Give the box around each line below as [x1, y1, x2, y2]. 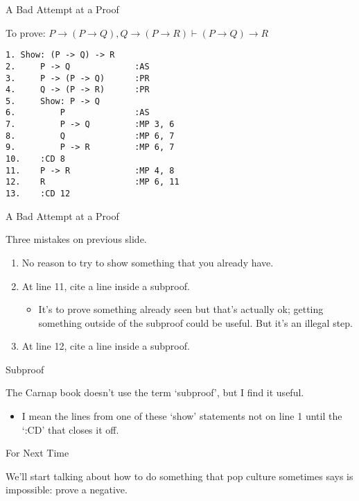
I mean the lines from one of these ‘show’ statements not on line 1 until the [21, 409, 342, 423]
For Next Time [6, 445, 69, 460]
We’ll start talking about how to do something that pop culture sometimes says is [6, 468, 353, 483]
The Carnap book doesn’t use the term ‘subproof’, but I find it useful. [6, 385, 304, 400]
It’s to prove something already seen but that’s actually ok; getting [38, 302, 324, 316]
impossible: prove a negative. [6, 482, 128, 497]
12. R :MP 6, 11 [6, 177, 179, 187]
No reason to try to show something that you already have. [21, 255, 274, 269]
